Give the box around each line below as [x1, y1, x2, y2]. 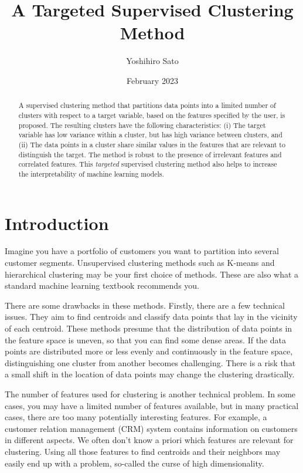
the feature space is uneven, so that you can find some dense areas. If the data [5, 333, 286, 346]
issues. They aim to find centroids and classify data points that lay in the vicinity [5, 310, 298, 323]
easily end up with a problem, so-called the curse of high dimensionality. [5, 457, 264, 469]
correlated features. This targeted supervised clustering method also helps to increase [18, 159, 277, 169]
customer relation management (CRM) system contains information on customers [5, 422, 298, 434]
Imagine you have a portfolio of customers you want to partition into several [5, 245, 279, 257]
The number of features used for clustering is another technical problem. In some [5, 388, 296, 400]
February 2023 [127, 74, 178, 86]
